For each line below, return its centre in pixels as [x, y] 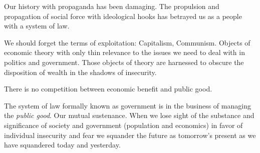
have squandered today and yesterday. [62, 145]
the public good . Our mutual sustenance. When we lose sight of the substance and [129, 115]
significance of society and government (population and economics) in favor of [123, 125]
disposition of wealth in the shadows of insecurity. [80, 72]
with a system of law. [37, 26]
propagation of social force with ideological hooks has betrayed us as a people [123, 16]
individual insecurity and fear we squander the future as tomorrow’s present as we [130, 135]
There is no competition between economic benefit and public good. [108, 89]
